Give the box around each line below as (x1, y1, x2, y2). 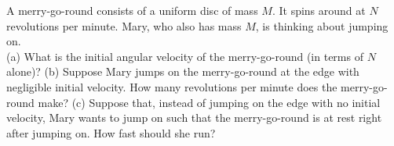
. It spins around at (272, 2, 366, 18)
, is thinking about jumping (255, 17, 389, 34)
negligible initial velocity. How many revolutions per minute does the (6, 78, 337, 94)
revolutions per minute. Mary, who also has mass (6, 17, 242, 34)
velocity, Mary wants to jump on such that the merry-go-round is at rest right (6, 109, 382, 126)
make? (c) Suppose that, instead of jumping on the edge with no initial (38, 94, 381, 110)
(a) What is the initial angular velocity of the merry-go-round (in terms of (6, 48, 363, 64)
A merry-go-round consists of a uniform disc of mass (6, 2, 258, 18)
